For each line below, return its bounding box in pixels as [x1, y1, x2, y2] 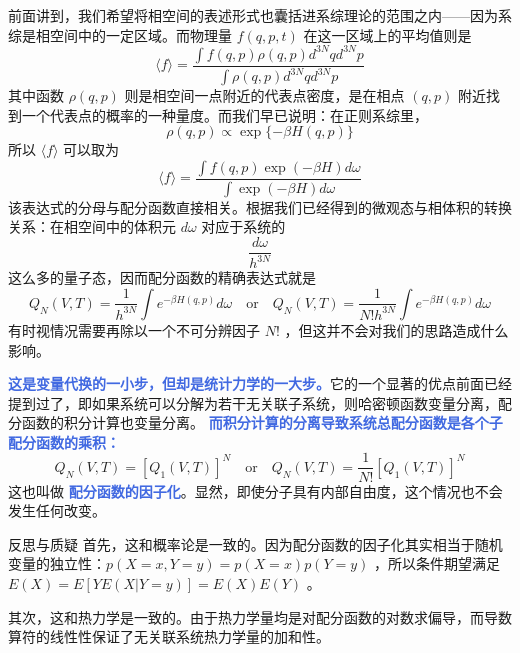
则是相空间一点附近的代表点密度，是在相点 [124, 85, 405, 106]
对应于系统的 [201, 216, 286, 237]
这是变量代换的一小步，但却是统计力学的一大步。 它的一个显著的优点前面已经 [8, 373, 512, 394]
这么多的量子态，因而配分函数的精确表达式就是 [8, 267, 316, 288]
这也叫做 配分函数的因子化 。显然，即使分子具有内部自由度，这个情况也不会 [8, 480, 503, 501]
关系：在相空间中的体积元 [8, 216, 176, 237]
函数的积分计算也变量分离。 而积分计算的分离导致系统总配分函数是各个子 [21, 412, 503, 433]
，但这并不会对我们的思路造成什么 [284, 319, 509, 340]
